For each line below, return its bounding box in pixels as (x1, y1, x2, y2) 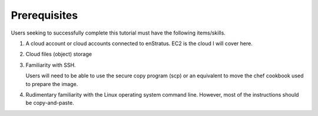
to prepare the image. (25, 80, 78, 87)
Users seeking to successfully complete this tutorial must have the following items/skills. (11, 29, 226, 36)
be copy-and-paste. (25, 100, 74, 107)
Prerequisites (11, 9, 78, 22)
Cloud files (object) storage (25, 50, 92, 58)
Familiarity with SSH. (25, 62, 76, 69)
